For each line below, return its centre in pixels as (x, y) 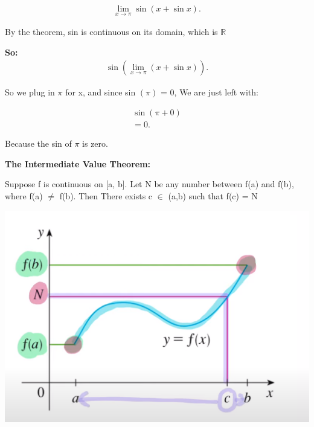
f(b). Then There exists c (106, 195)
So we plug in (30, 92)
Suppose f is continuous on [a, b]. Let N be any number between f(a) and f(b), (149, 184)
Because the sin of (38, 143)
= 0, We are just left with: (210, 92)
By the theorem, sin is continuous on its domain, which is (111, 32)
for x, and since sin (101, 92)
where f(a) (24, 195)
